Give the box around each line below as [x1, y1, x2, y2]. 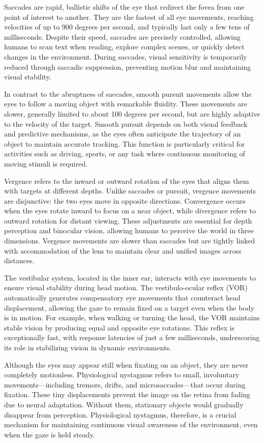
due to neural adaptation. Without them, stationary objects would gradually [4, 399, 244, 409]
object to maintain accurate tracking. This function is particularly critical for [4, 138, 245, 149]
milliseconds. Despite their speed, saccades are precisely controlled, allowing [4, 31, 241, 42]
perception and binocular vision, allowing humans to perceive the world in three [4, 225, 254, 236]
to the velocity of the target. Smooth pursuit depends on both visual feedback [4, 118, 248, 129]
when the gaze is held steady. [4, 429, 95, 439]
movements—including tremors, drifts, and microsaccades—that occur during [4, 379, 246, 390]
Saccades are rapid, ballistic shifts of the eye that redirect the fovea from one [4, 2, 245, 12]
